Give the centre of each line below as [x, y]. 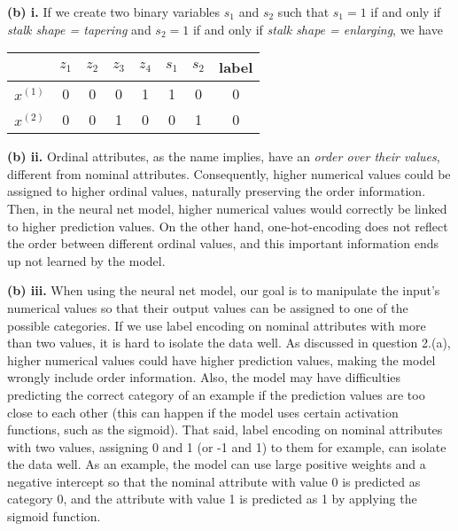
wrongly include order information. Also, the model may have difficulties [204, 377]
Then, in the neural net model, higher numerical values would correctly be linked [227, 208]
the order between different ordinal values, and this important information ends [223, 243]
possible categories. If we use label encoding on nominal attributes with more [217, 325]
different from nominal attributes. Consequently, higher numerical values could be [229, 173]
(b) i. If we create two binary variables [114, 12]
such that [303, 12]
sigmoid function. [54, 516]
